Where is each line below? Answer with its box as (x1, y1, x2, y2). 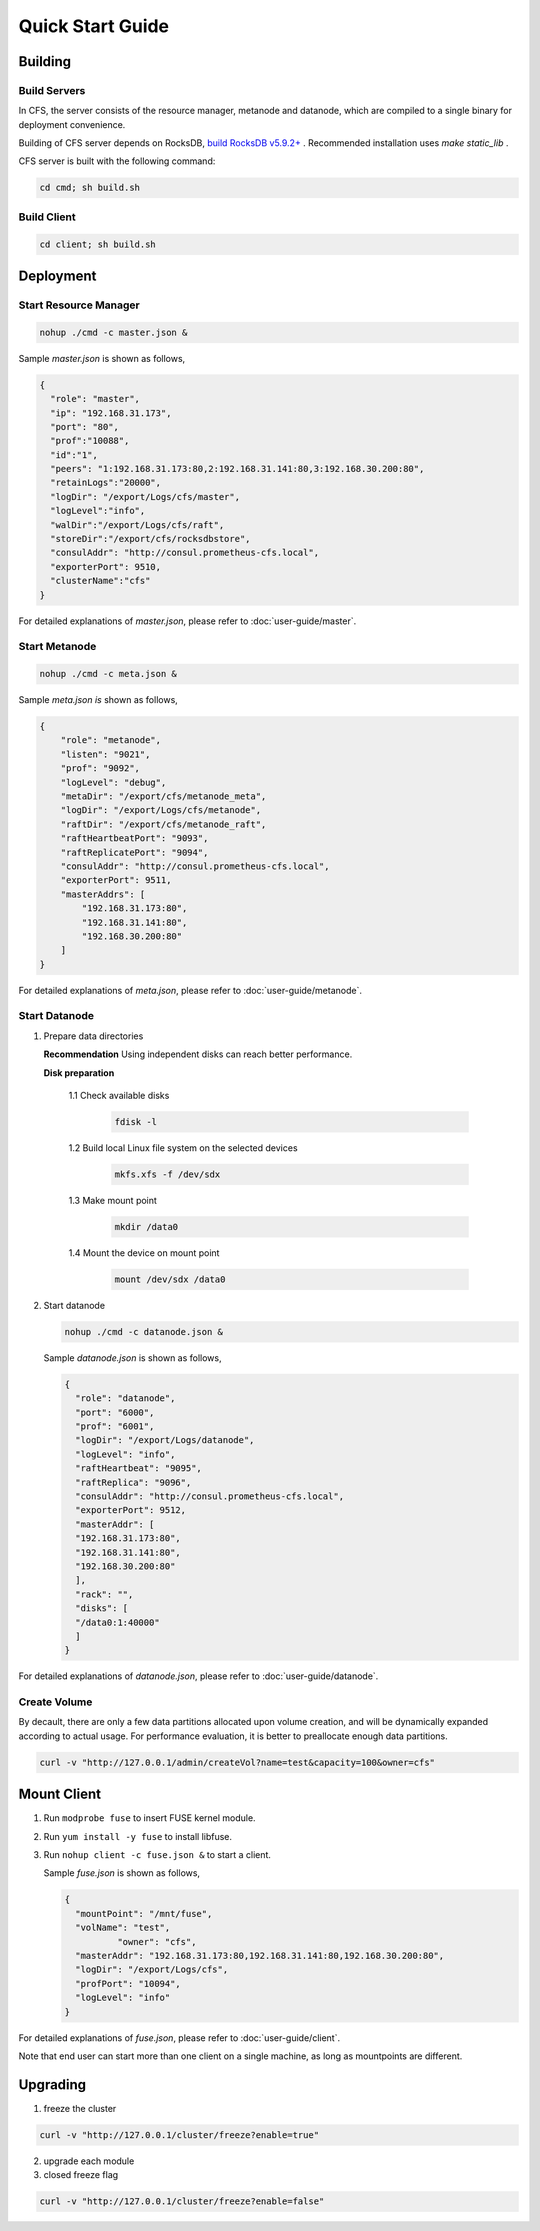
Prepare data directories (43, 1030, 144, 1042)
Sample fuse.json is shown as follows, (43, 1867, 200, 1879)
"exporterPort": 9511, (60, 875, 172, 886)
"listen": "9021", (60, 748, 151, 760)
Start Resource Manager (18, 298, 140, 312)
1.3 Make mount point (68, 1194, 157, 1206)
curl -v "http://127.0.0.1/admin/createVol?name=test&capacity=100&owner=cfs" (39, 1756, 435, 1768)
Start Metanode (18, 640, 97, 654)
